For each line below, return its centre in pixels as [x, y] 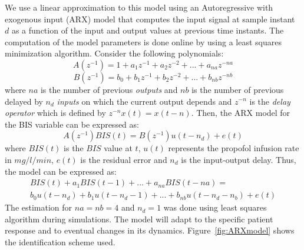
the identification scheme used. [60, 241]
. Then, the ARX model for [241, 113]
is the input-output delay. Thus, [239, 159]
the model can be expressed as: [61, 171]
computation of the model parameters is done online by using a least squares [143, 41]
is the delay [270, 101]
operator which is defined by [55, 113]
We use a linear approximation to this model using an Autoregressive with [139, 7]
